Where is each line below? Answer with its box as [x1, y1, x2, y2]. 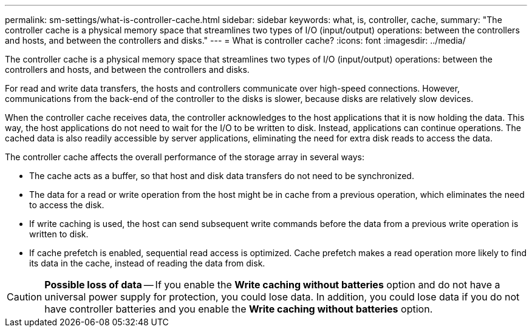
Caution [7, 291, 43, 303]
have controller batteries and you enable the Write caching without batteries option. [44, 303, 433, 315]
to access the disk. [29, 200, 104, 210]
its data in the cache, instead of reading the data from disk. [29, 258, 265, 268]
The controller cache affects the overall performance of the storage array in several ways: [5, 152, 364, 162]
